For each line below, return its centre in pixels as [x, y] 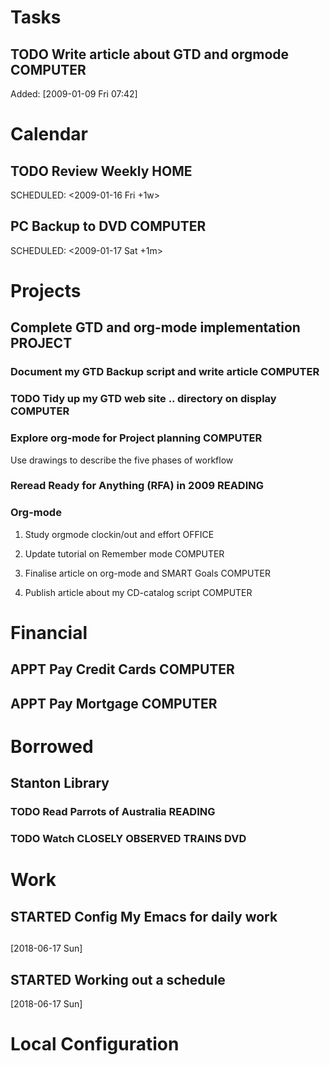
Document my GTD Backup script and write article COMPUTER [165, 372]
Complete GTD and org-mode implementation [155, 327]
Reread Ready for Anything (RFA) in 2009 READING [137, 486]
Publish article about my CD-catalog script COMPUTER [138, 592]
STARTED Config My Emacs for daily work [144, 916]
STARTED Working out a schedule [118, 979]
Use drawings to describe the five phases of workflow [122, 460]
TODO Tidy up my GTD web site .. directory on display [143, 399]
